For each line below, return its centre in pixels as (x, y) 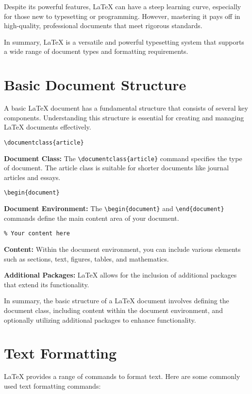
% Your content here (37, 234)
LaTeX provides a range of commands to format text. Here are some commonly (122, 376)
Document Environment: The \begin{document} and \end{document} (114, 208)
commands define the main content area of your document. (92, 218)
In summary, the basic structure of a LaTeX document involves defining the (117, 301)
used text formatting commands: (52, 386)
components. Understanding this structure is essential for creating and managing (124, 117)
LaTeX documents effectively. (48, 127)
